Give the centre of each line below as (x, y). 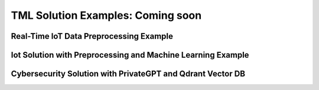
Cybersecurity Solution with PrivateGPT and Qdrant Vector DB (128, 74)
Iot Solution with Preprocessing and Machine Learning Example (130, 55)
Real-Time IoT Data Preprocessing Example (92, 36)
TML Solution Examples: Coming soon (106, 15)
